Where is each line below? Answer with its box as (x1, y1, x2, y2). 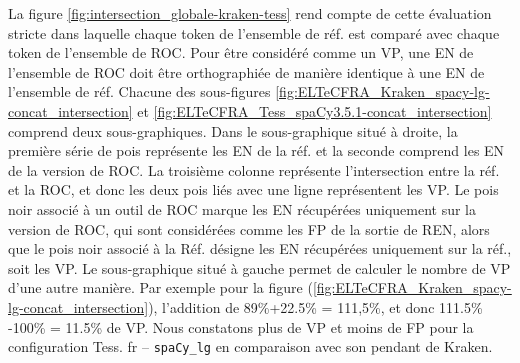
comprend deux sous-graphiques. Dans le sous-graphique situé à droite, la (8, 120, 458, 141)
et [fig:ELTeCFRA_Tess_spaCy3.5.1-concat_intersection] (137, 100, 492, 121)
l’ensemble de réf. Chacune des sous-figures (8, 81, 271, 102)
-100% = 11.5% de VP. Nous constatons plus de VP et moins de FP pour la (8, 316, 474, 337)
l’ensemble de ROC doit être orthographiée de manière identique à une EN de (8, 61, 485, 82)
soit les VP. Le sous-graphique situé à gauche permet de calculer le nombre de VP (8, 257, 511, 278)
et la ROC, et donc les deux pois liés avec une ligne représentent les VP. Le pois (8, 179, 499, 200)
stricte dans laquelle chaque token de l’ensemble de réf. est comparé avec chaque (8, 22, 500, 43)
